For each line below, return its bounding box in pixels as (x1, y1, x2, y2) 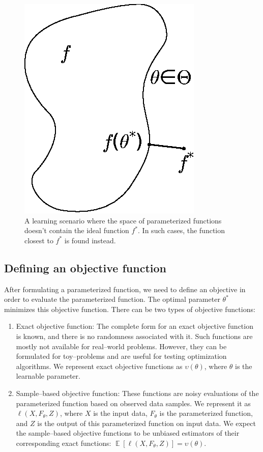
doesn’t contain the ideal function (24, 225, 129, 236)
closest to (24, 235, 53, 245)
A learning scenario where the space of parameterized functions (24, 215, 222, 225)
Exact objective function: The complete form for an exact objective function (16, 321, 253, 331)
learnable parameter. (16, 371, 80, 381)
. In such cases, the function (138, 225, 225, 236)
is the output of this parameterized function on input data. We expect (37, 417, 256, 428)
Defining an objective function (4, 260, 166, 275)
